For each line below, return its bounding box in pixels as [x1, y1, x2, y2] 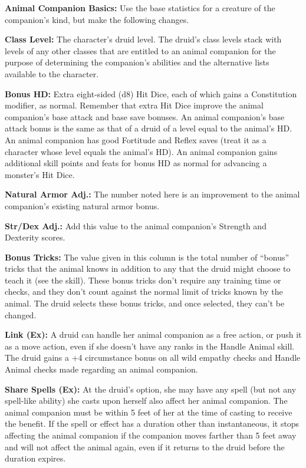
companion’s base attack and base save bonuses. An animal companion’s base [5, 110, 285, 123]
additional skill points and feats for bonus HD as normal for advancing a [5, 157, 267, 169]
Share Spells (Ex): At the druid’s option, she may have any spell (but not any [5, 383, 297, 395]
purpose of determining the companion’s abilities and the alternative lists [5, 56, 269, 68]
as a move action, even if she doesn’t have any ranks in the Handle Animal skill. [5, 340, 295, 352]
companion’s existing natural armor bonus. [5, 199, 160, 212]
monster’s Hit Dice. [5, 168, 75, 180]
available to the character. [5, 67, 99, 80]
